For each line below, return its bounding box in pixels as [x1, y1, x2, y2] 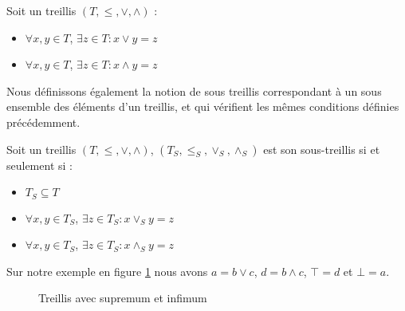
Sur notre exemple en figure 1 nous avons [6, 262, 208, 279]
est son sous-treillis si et [263, 140, 380, 157]
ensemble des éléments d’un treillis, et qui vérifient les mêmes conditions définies [6, 98, 399, 115]
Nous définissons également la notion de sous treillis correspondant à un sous [6, 82, 382, 99]
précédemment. [6, 113, 81, 130]
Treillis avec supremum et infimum [38, 289, 207, 306]
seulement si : [6, 156, 73, 173]
